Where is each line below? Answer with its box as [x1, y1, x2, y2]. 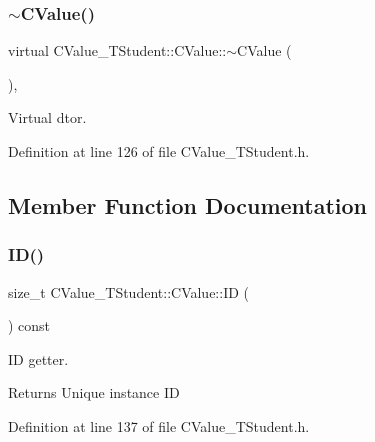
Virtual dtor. [8, 107, 87, 128]
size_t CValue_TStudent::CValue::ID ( [8, 281, 250, 302]
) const [8, 315, 51, 336]
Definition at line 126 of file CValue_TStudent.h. [8, 141, 310, 161]
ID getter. [8, 348, 69, 369]
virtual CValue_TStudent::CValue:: [8, 40, 227, 61]
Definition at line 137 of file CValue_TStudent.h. [8, 415, 310, 436]
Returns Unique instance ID [8, 382, 180, 403]
